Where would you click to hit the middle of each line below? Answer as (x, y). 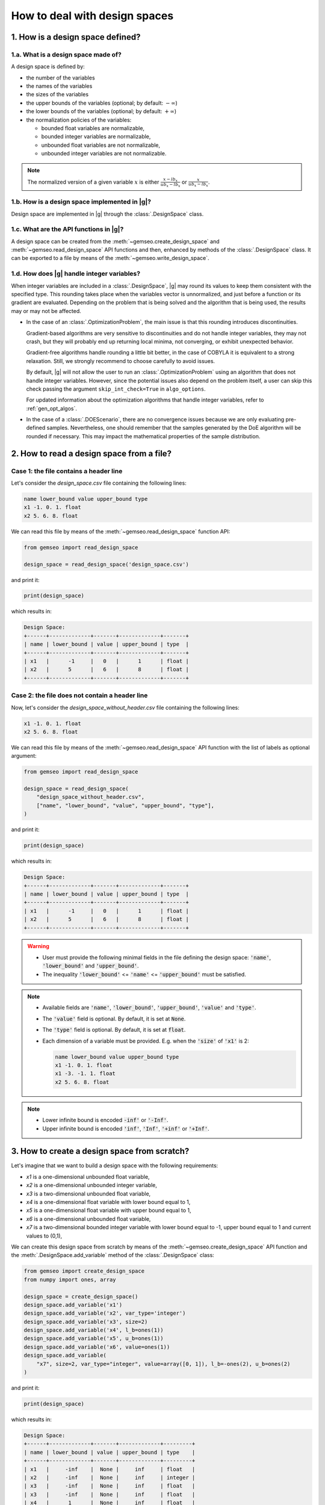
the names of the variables (59, 86)
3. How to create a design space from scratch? (100, 1151)
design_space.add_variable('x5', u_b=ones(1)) (94, 1339)
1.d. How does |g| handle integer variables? (76, 274)
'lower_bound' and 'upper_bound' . (91, 966)
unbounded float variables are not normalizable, (101, 145)
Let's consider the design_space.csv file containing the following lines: (99, 483)
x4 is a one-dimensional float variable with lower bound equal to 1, (108, 1202)
